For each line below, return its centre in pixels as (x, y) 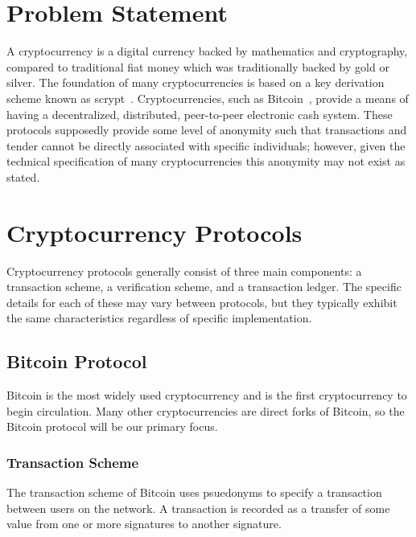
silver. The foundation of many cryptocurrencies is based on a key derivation (196, 82)
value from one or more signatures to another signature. (144, 524)
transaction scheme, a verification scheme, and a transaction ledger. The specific (204, 287)
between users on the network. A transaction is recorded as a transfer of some (198, 508)
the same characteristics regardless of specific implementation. (159, 318)
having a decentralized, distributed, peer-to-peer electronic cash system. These (200, 114)
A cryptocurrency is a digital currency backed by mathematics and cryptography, (207, 51)
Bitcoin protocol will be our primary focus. (112, 426)
